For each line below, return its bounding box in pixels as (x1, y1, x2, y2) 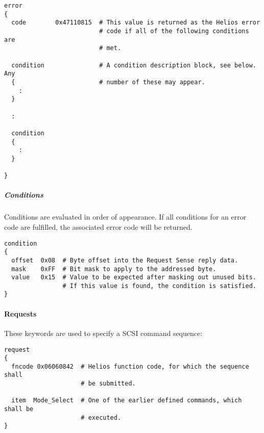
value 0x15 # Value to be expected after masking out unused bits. (11, 274, 256, 281)
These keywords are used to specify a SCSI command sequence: (4, 327, 203, 338)
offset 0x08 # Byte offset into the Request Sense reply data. (11, 256, 238, 264)
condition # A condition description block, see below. (11, 61, 256, 69)
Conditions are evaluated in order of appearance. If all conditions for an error (4, 211, 247, 222)
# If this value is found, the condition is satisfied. (62, 282, 256, 290)
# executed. (81, 414, 122, 421)
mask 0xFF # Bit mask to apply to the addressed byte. (11, 265, 217, 273)
